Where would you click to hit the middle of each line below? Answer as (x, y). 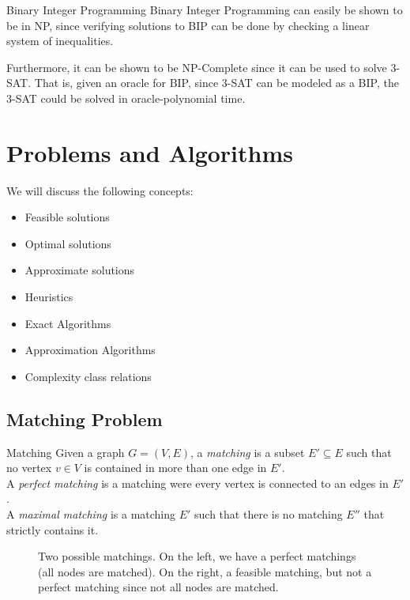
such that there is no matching (269, 514)
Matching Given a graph (66, 452)
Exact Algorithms (68, 323)
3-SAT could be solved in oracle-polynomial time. (126, 98)
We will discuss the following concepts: (100, 190)
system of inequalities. (60, 41)
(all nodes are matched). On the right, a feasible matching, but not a (205, 571)
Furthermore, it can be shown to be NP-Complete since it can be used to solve (197, 67)
